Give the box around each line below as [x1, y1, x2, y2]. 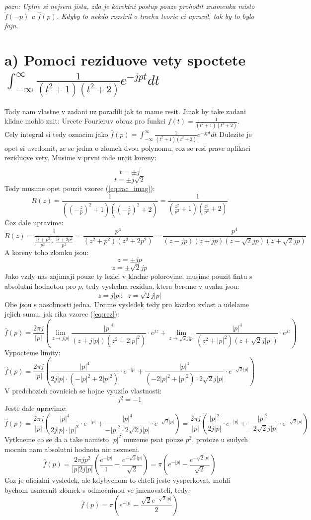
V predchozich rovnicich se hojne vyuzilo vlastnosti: [4, 386, 162, 396]
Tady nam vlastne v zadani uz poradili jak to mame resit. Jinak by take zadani [4, 106, 246, 116]
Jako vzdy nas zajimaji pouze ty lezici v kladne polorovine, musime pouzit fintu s [4, 271, 252, 281]
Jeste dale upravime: [4, 403, 67, 413]
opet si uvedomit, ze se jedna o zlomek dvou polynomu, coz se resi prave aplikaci [4, 142, 250, 153]
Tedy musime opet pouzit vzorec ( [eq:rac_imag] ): [4, 183, 155, 194]
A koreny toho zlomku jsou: [4, 247, 89, 258]
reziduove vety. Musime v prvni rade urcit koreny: [4, 152, 156, 163]
